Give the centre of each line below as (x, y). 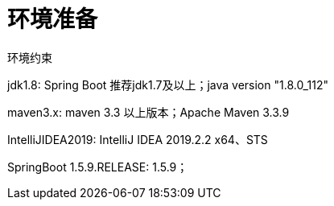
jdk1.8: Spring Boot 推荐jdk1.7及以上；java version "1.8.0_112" (168, 84)
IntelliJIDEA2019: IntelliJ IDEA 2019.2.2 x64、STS (138, 139)
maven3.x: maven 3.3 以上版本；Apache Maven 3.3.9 (148, 112)
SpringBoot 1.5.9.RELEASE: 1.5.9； (98, 167)
